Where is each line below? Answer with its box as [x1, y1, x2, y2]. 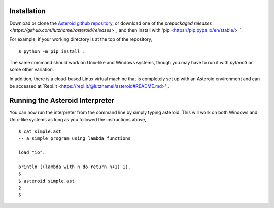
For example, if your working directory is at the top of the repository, [9, 36, 152, 43]
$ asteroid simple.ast [18, 178, 75, 184]
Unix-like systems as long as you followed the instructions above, [9, 116, 147, 122]
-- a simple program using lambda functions [18, 136, 131, 141]
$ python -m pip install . [18, 48, 86, 54]
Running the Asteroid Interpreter [9, 96, 115, 105]
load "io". [18, 150, 46, 155]
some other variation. [9, 66, 54, 73]
